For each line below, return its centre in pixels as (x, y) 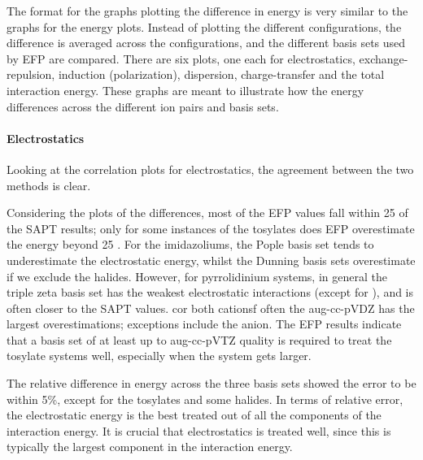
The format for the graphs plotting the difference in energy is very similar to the (207, 11)
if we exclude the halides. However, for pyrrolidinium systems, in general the (197, 276)
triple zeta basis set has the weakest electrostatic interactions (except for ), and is (210, 292)
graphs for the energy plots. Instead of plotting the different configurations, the (204, 26)
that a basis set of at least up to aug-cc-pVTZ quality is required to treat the (199, 339)
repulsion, (31, 74)
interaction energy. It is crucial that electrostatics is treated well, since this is (199, 430)
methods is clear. (49, 185)
